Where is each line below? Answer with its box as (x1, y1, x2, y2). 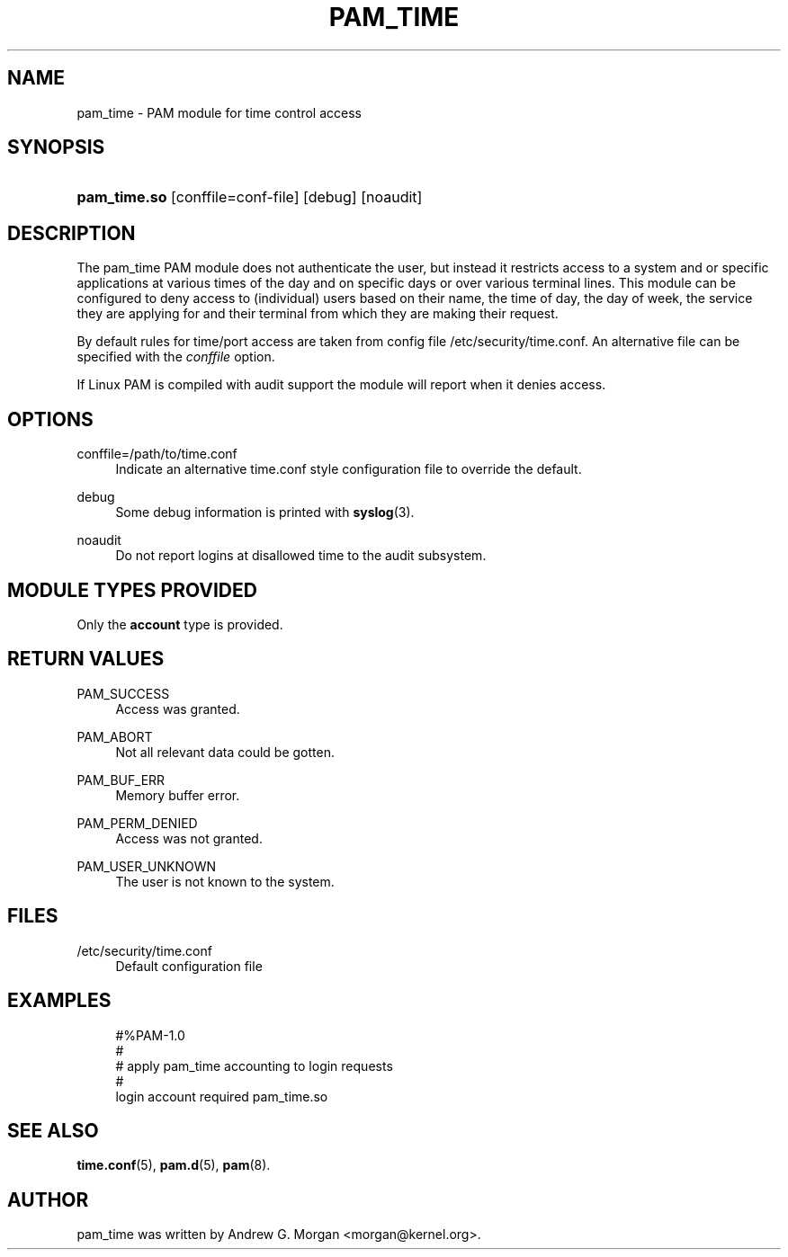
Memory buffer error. (115, 787, 240, 803)
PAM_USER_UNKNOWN (76, 858, 217, 874)
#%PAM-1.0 (115, 1027, 185, 1043)
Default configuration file (115, 958, 263, 974)
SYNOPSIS (7, 136, 105, 159)
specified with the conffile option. (76, 349, 275, 365)
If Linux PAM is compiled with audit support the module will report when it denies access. (76, 377, 606, 393)
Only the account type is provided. (76, 616, 283, 632)
